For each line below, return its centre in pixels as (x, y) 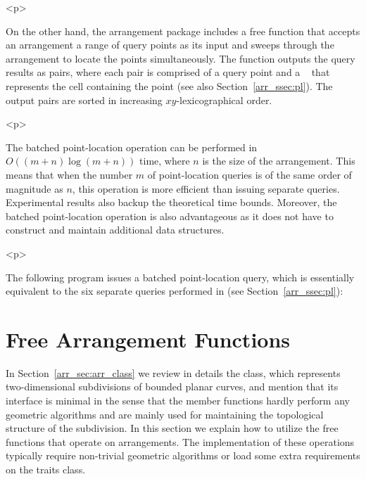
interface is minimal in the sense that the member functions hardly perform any (178, 400)
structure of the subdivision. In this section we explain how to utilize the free (172, 428)
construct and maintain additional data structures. (115, 230)
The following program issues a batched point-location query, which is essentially (180, 277)
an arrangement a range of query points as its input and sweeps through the (170, 45)
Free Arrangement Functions (148, 339)
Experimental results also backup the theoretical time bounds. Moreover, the (171, 202)
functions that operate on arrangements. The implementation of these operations (180, 441)
